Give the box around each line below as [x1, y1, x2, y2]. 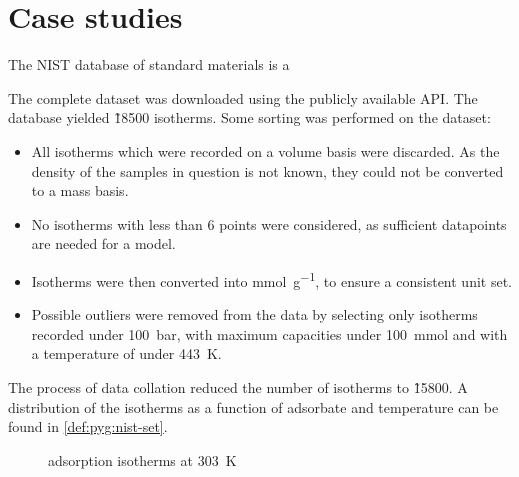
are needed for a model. [31, 233, 176, 254]
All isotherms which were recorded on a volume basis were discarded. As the [31, 140, 500, 161]
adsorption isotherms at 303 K [48, 449, 237, 470]
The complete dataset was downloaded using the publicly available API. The [8, 87, 478, 108]
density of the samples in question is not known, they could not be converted [31, 160, 504, 181]
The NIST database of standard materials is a [8, 54, 290, 75]
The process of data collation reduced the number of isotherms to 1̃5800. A [8, 376, 468, 397]
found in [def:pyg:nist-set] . [8, 416, 168, 437]
